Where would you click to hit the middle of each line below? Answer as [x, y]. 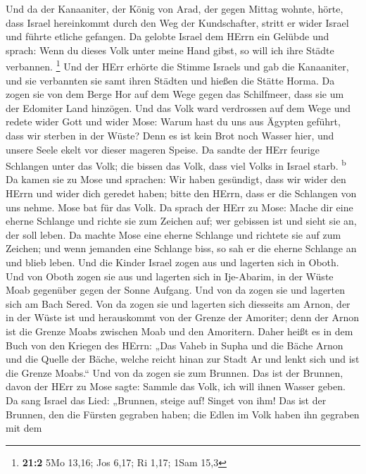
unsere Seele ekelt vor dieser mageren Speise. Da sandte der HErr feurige [163, 149]
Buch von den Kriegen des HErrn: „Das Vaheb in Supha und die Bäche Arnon [175, 345]
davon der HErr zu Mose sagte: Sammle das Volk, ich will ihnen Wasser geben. [176, 386]
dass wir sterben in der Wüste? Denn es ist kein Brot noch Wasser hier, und [170, 135]
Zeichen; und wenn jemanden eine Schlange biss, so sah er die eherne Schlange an [181, 248]
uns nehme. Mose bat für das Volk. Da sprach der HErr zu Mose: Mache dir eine [179, 207]
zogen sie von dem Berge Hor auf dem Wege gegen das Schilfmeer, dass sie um [175, 94]
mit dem [24, 428]
